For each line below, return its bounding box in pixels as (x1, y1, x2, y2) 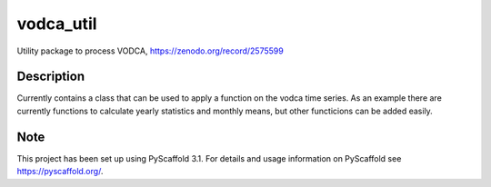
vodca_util (16, 14, 97, 34)
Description (16, 69, 85, 84)
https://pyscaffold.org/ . (16, 166, 104, 177)
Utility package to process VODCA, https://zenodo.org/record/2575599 (16, 45, 284, 56)
